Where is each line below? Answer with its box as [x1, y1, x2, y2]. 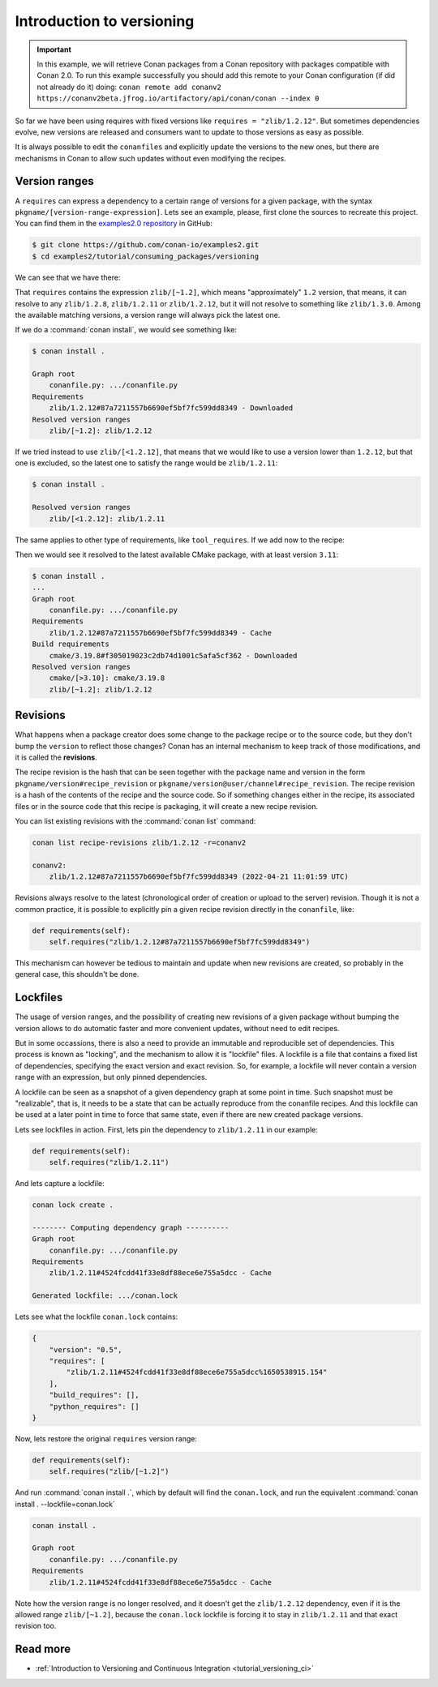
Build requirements [32, 640, 109, 649]
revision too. [15, 1621, 57, 1631]
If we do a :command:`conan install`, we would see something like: [15, 325, 237, 335]
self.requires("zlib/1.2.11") [49, 1158, 170, 1167]
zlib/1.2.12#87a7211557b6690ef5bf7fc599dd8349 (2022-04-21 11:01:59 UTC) [49, 872, 349, 881]
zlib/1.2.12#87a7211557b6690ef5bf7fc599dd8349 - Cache [49, 628, 272, 637]
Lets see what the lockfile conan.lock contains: [15, 1312, 178, 1321]
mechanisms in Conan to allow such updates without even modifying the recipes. [15, 153, 287, 163]
